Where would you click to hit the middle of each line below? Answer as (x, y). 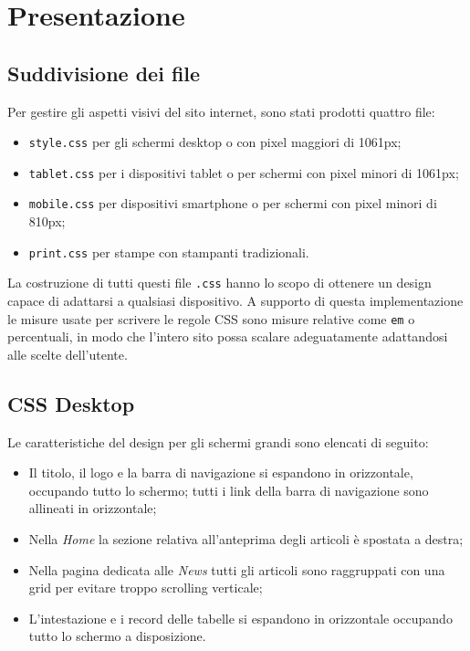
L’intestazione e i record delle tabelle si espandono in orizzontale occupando (240, 618)
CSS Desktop (71, 403)
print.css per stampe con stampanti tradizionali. (169, 252)
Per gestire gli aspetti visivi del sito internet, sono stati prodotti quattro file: (221, 111)
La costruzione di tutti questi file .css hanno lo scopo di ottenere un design (219, 283)
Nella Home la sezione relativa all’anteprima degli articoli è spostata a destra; (246, 539)
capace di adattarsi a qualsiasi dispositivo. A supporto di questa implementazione (235, 301)
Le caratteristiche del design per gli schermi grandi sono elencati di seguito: (218, 441)
